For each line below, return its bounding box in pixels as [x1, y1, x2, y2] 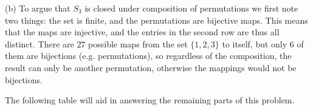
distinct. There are [5, 37, 74, 50]
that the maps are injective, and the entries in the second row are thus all [5, 26, 280, 38]
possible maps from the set [88, 37, 188, 50]
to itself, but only [222, 37, 287, 50]
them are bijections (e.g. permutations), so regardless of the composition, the [5, 49, 292, 62]
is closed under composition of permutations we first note [84, 2, 298, 14]
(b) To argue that [5, 2, 71, 14]
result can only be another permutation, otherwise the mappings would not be [5, 61, 297, 74]
